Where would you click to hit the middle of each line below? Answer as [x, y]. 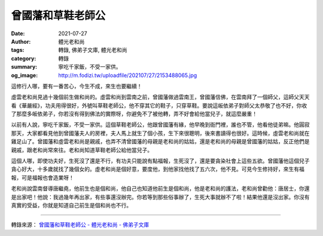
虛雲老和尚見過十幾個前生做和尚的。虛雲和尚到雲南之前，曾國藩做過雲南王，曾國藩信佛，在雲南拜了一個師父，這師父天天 [160, 97]
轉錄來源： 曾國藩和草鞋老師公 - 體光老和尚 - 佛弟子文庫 [80, 225]
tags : [18, 50]
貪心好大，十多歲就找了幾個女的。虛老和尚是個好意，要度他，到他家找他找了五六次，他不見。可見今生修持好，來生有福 [158, 169]
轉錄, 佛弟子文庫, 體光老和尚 [93, 50]
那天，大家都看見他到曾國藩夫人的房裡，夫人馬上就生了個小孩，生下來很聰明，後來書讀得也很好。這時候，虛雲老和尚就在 [160, 133]
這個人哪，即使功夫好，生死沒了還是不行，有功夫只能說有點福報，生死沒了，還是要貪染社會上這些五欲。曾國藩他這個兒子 [160, 161]
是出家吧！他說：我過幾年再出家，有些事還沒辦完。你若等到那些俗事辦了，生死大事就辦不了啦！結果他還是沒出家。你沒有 [160, 197]
